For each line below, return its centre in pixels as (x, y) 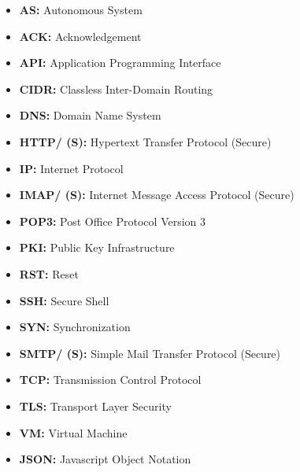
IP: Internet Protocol (71, 168)
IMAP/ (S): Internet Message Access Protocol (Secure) (157, 195)
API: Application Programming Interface (120, 63)
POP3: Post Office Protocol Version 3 (113, 221)
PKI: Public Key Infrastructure (97, 247)
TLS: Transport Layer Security (95, 406)
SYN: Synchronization (75, 327)
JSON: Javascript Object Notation (105, 459)
